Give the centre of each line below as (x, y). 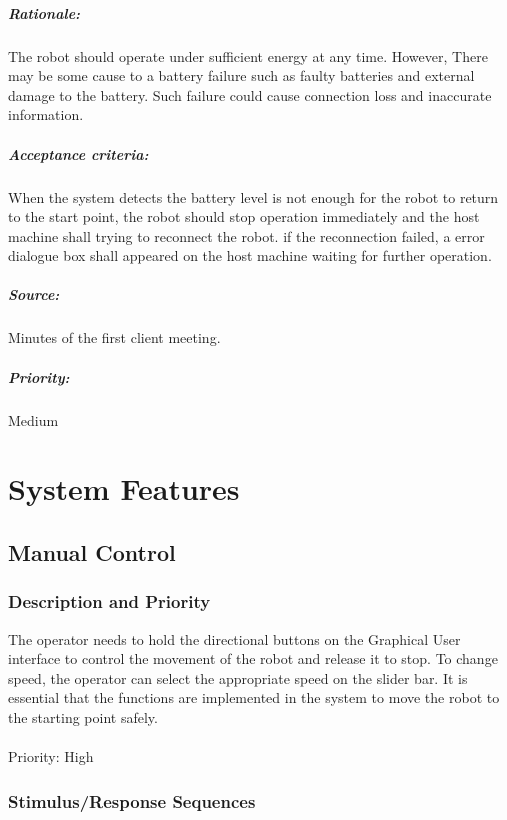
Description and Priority (109, 601)
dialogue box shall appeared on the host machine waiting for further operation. (250, 255)
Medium (33, 419)
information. (46, 114)
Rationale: (44, 12)
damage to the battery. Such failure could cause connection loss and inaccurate (250, 94)
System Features (124, 488)
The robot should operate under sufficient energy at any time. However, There (248, 55)
